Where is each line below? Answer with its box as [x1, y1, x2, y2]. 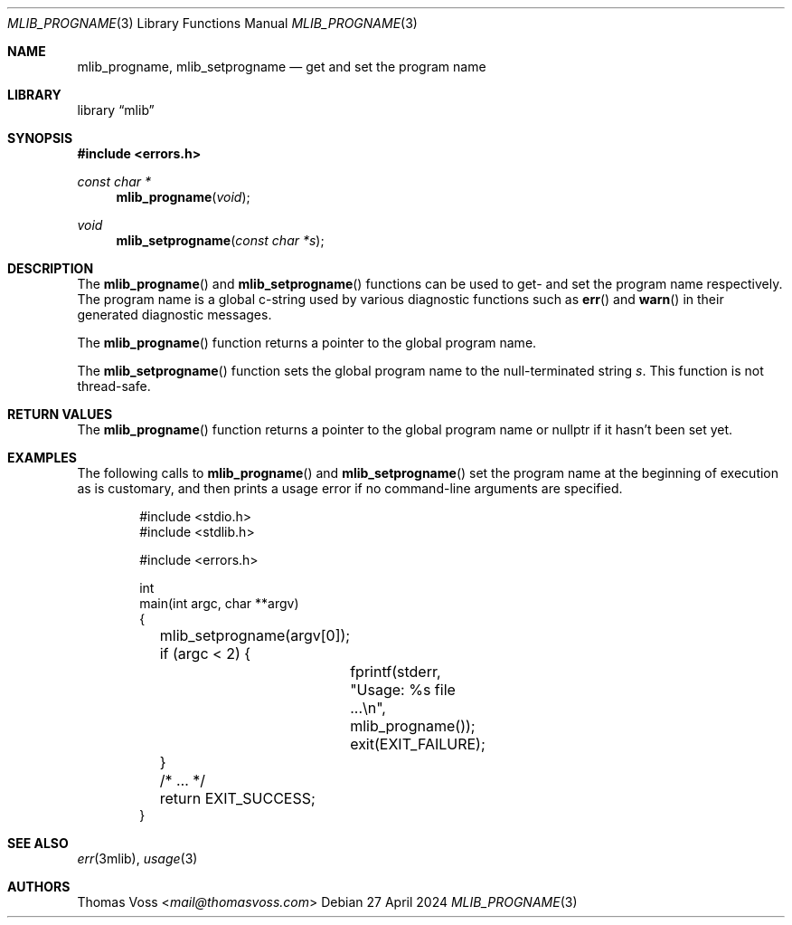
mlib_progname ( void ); [116, 189, 250, 205]
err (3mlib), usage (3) [77, 851, 198, 866]
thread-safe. [77, 378, 151, 394]
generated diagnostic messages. [77, 307, 272, 322]
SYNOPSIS [7, 130, 73, 146]
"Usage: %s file [350, 681, 456, 699]
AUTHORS [7, 879, 71, 894]
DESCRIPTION [7, 261, 94, 276]
